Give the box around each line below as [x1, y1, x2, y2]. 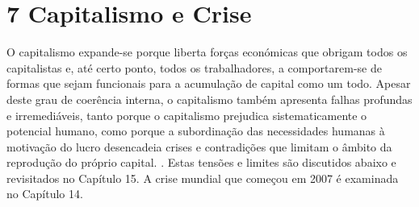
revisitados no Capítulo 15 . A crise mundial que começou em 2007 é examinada [6, 169, 399, 186]
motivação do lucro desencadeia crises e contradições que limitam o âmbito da [6, 138, 392, 155]
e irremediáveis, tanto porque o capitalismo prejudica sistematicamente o [6, 106, 367, 123]
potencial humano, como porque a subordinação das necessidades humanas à [6, 122, 385, 139]
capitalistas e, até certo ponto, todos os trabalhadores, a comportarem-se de [6, 59, 382, 76]
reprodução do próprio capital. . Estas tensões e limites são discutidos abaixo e [6, 154, 396, 171]
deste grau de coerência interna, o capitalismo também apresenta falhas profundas [6, 90, 413, 107]
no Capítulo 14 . [6, 185, 83, 202]
